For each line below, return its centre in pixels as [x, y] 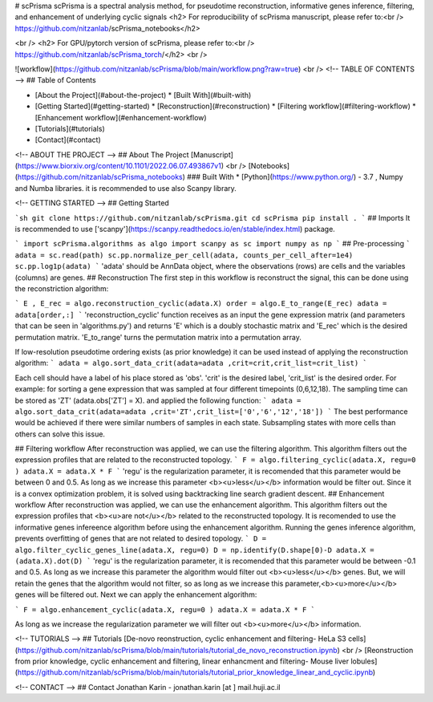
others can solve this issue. [60, 434]
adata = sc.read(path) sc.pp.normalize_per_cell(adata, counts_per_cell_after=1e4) [184, 255]
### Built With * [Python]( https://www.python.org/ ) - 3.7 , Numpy [295, 177]
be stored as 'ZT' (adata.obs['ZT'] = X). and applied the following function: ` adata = [158, 400]
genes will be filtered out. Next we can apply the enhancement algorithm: [136, 594]
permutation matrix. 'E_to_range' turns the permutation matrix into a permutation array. [158, 337]
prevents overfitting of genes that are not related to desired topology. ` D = [141, 538]
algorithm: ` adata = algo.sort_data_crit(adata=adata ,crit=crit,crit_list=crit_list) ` [191, 363]
